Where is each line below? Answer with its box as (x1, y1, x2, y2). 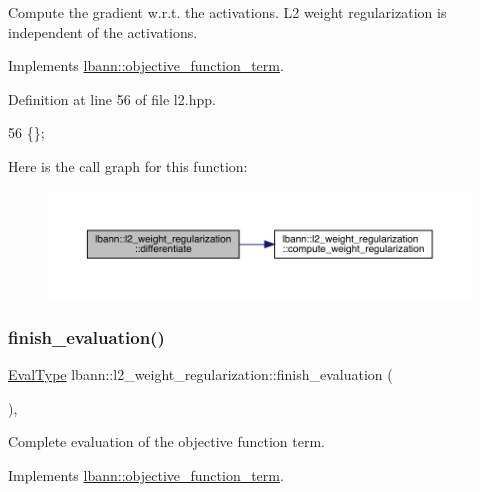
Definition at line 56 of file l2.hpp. (8, 88, 216, 109)
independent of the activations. (8, 21, 198, 42)
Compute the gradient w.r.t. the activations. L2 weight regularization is (8, 2, 447, 22)
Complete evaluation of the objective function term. (8, 431, 325, 452)
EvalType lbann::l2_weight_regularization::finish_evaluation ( (8, 364, 393, 385)
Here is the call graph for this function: (8, 155, 248, 176)
